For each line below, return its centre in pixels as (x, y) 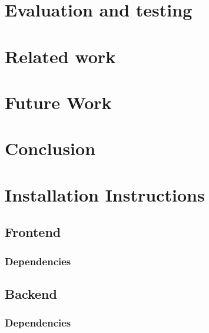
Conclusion (50, 148)
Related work (60, 56)
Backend (31, 293)
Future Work (58, 102)
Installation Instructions (105, 194)
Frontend (33, 232)
